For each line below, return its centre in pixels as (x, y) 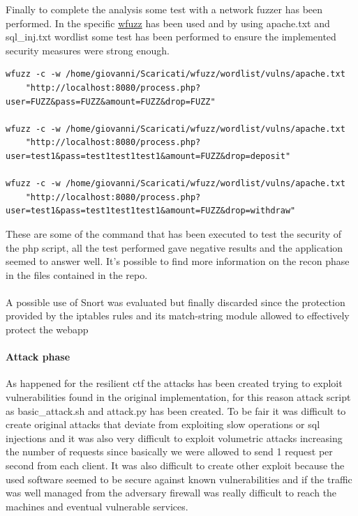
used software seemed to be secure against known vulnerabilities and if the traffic (179, 479)
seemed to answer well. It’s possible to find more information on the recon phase (178, 261)
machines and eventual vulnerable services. (97, 506)
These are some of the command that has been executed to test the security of (174, 233)
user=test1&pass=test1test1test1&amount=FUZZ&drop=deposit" (148, 156)
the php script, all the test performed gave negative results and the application (174, 247)
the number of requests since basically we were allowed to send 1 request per (169, 451)
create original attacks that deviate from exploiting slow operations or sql (163, 424)
